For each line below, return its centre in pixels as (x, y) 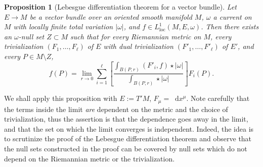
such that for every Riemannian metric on (136, 36)
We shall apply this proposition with (61, 98)
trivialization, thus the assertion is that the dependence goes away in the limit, (126, 119)
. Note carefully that (218, 98)
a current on (232, 16)
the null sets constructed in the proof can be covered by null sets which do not (126, 148)
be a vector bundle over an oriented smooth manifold (111, 16)
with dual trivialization (138, 46)
